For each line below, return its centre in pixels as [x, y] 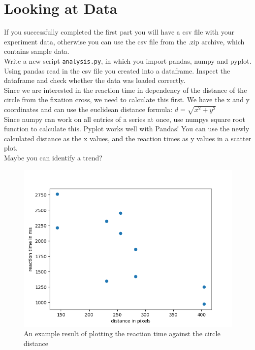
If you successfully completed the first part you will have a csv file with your [119, 32]
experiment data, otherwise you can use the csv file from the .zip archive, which [124, 41]
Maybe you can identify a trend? [53, 158]
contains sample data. [37, 51]
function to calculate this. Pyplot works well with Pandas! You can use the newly [127, 129]
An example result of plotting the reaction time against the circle [122, 333]
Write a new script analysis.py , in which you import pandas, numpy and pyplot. [128, 60]
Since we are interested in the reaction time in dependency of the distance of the [126, 90]
